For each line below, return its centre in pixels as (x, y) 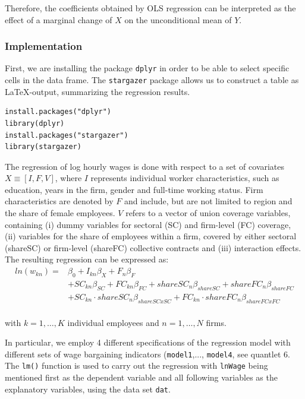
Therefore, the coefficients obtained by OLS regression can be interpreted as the (150, 8)
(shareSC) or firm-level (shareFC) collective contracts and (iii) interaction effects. (153, 247)
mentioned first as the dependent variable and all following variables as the (141, 377)
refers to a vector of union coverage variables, (208, 213)
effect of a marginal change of (59, 19)
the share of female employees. (60, 213)
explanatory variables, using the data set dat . (88, 389)
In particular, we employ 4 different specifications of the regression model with (148, 342)
